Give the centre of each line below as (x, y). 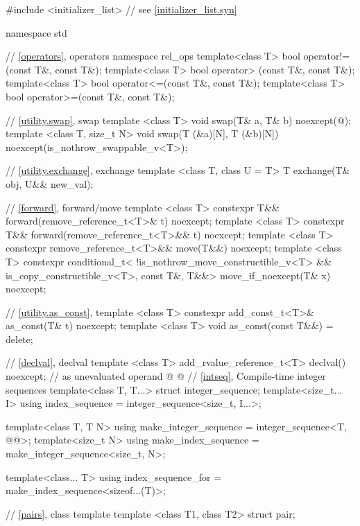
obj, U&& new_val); (50, 183)
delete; (19, 339)
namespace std (36, 32)
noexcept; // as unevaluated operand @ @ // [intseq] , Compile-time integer (166, 376)
